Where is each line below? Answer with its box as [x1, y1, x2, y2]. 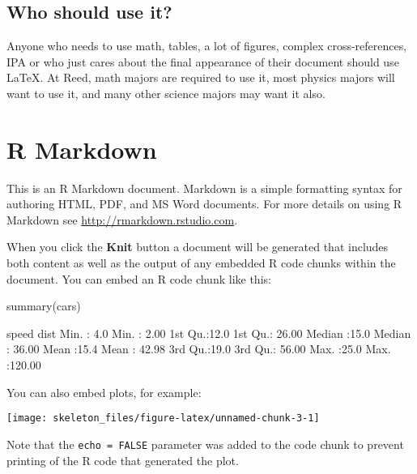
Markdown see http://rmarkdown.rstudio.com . [6, 211, 238, 228]
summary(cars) [6, 297, 81, 314]
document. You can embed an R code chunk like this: [6, 270, 271, 287]
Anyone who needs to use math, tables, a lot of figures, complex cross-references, [6, 37, 407, 54]
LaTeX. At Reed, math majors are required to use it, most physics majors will [6, 69, 395, 86]
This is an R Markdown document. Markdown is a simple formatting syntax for [6, 179, 402, 196]
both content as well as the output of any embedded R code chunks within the [6, 254, 396, 271]
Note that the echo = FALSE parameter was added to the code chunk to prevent [6, 435, 404, 452]
